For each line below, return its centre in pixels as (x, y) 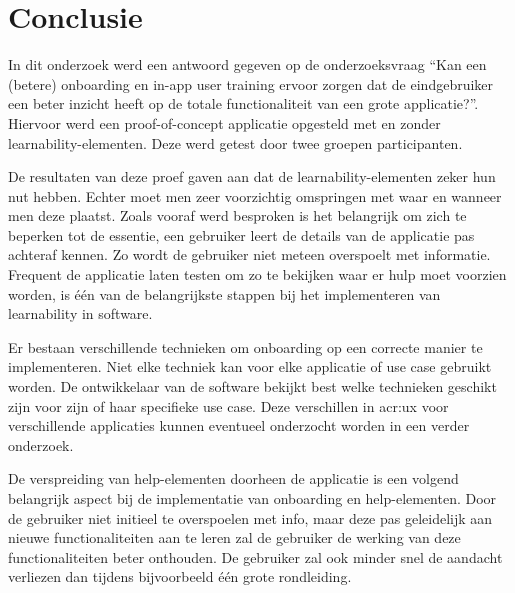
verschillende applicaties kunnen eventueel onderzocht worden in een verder (239, 425)
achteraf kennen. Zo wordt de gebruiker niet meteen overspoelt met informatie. (249, 254)
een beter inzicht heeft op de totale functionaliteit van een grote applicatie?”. (243, 103)
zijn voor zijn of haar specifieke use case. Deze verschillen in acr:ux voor (228, 405)
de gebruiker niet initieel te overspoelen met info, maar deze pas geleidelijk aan (250, 517)
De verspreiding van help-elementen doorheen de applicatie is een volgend (233, 478)
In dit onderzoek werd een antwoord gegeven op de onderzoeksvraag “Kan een (247, 64)
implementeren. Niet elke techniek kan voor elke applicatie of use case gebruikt (250, 366)
